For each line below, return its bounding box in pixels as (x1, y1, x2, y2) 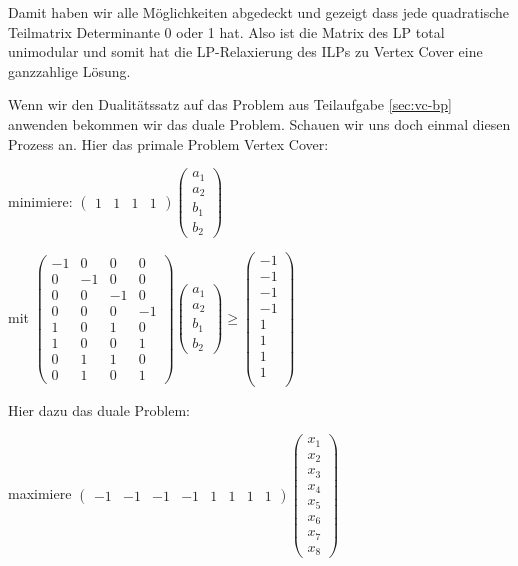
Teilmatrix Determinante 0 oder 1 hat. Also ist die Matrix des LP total (8, 21, 445, 42)
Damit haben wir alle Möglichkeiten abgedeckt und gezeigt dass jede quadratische (8, 2, 509, 22)
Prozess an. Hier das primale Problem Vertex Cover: (8, 133, 329, 154)
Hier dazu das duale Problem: (8, 399, 190, 420)
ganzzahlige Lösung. (8, 60, 131, 81)
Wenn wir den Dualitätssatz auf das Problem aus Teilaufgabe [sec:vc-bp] (8, 94, 452, 115)
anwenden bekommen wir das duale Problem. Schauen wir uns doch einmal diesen (8, 113, 511, 134)
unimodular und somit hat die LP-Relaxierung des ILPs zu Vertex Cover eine (8, 41, 483, 62)
